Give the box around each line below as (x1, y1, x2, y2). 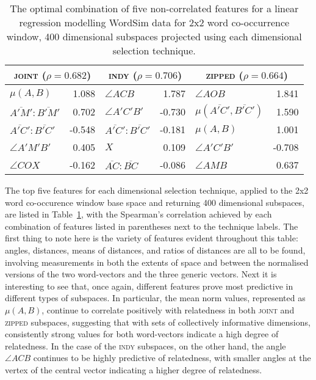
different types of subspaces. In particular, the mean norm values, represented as (5, 291, 306, 304)
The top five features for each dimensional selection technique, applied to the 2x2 (5, 184, 309, 196)
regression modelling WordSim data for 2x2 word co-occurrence (19, 15, 290, 29)
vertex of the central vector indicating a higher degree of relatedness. (5, 363, 262, 376)
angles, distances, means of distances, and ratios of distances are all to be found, (5, 243, 306, 256)
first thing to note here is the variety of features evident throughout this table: (5, 232, 298, 244)
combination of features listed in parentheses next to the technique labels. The (5, 219, 298, 232)
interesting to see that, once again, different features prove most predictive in (5, 279, 293, 292)
